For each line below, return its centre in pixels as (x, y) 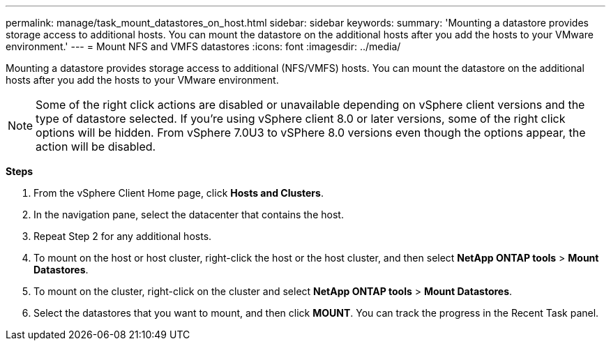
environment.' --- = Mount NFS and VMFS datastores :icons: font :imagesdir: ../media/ (203, 46)
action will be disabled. (96, 146)
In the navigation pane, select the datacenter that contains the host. (189, 215)
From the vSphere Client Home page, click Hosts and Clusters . (179, 193)
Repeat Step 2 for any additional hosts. (123, 236)
